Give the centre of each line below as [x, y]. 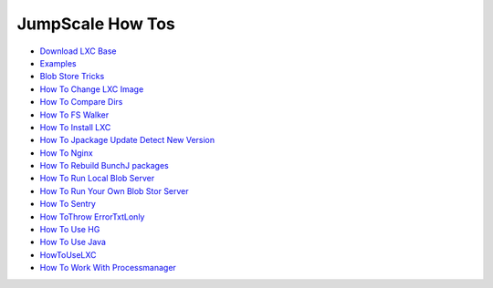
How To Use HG [70, 230]
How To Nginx [66, 153]
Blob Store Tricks [72, 77]
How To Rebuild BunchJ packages [104, 166]
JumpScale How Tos [96, 24]
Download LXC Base [78, 51]
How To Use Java [73, 242]
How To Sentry [68, 204]
